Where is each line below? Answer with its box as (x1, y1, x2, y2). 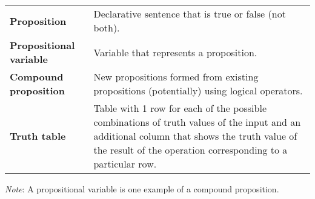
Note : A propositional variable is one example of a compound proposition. (5, 183, 279, 195)
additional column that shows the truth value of (93, 129, 297, 143)
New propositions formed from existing (93, 70, 259, 83)
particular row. (93, 157, 157, 171)
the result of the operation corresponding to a (93, 143, 288, 157)
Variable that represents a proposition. (93, 45, 257, 59)
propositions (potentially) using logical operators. (93, 83, 303, 97)
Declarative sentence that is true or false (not (93, 7, 286, 21)
